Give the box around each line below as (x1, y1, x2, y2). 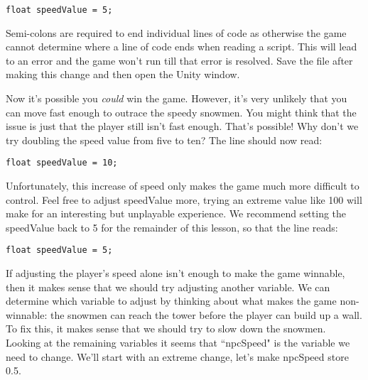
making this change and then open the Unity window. (6, 67, 240, 82)
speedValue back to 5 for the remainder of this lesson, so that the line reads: (6, 219, 338, 234)
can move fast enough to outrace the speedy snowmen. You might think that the (6, 104, 357, 119)
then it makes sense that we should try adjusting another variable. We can (6, 279, 330, 294)
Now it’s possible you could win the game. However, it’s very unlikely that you (6, 91, 347, 106)
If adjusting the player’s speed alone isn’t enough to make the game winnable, (6, 266, 345, 281)
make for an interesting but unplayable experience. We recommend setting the (6, 206, 347, 221)
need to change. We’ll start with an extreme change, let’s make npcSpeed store (6, 349, 349, 364)
